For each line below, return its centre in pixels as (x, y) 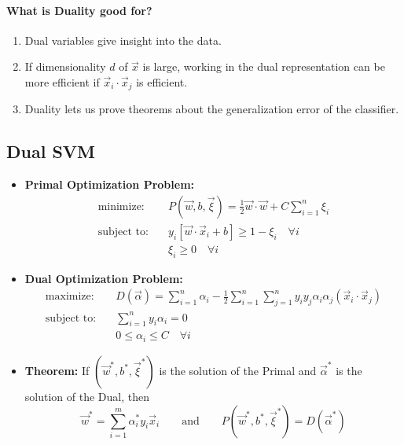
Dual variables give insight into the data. (123, 40)
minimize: (121, 206)
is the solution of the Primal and (238, 370)
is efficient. (162, 81)
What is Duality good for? (79, 10)
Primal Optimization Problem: (110, 184)
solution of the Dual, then (87, 396)
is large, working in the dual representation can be (264, 66)
